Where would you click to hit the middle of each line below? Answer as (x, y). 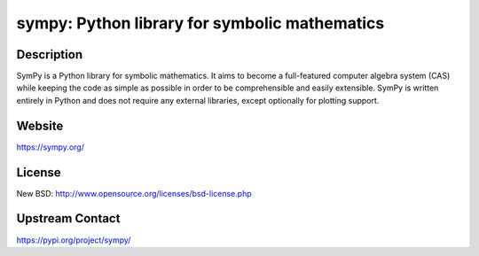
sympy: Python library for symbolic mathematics (200, 23)
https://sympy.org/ (50, 147)
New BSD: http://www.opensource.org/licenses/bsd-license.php (134, 193)
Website (40, 125)
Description (50, 54)
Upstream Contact (68, 218)
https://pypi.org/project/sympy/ (74, 240)
